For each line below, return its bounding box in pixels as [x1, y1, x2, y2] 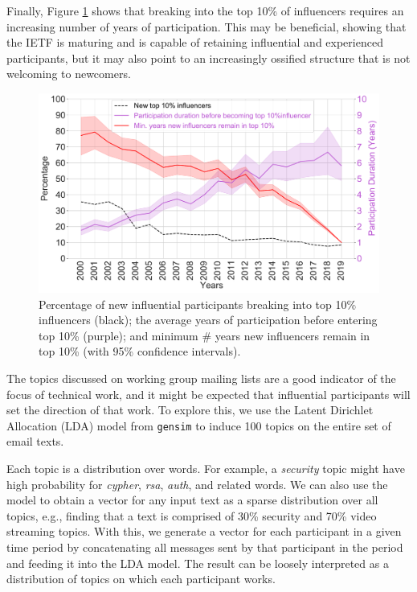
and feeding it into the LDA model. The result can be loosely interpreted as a [6, 554, 389, 571]
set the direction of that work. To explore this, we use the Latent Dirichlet [6, 401, 374, 418]
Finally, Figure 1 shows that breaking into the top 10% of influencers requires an [6, 2, 404, 18]
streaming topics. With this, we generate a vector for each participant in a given [6, 523, 402, 540]
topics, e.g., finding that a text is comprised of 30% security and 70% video [6, 507, 377, 524]
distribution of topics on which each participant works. [6, 570, 276, 587]
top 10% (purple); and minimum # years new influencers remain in [39, 327, 370, 343]
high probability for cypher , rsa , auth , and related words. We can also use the [6, 475, 388, 492]
